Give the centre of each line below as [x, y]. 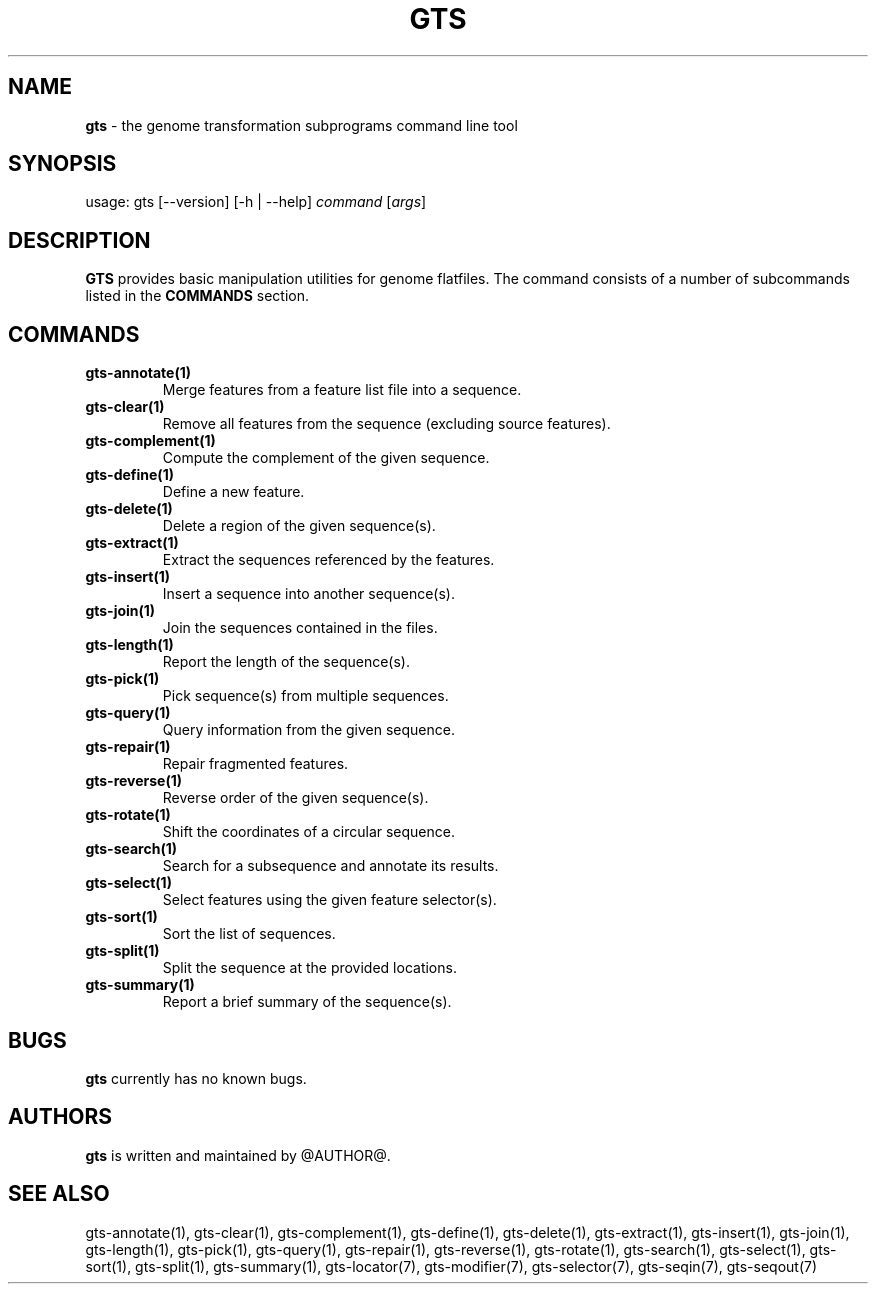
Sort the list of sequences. [249, 934]
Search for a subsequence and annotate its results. [330, 866]
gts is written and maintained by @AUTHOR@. [238, 1155]
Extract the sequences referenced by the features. [328, 560]
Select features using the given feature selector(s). [329, 900]
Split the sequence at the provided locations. [309, 968]
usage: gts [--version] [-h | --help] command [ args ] [256, 202]
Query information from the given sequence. [308, 730]
